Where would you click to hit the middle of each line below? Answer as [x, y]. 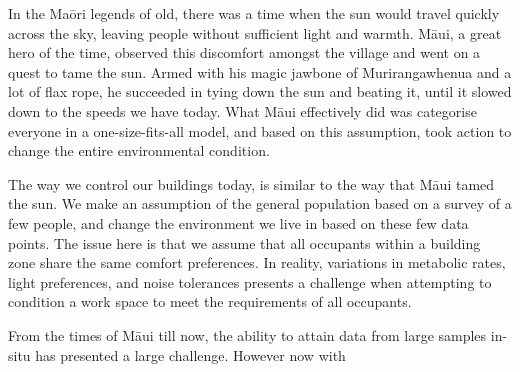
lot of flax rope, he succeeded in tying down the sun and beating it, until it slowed [260, 91]
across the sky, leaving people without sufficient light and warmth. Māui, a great [255, 32]
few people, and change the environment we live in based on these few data [238, 222]
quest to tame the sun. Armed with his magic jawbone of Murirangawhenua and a [260, 71]
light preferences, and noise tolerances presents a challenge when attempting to [250, 281]
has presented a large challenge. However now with [190, 354]
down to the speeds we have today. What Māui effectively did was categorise [242, 110]
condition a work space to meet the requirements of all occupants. [210, 301]
